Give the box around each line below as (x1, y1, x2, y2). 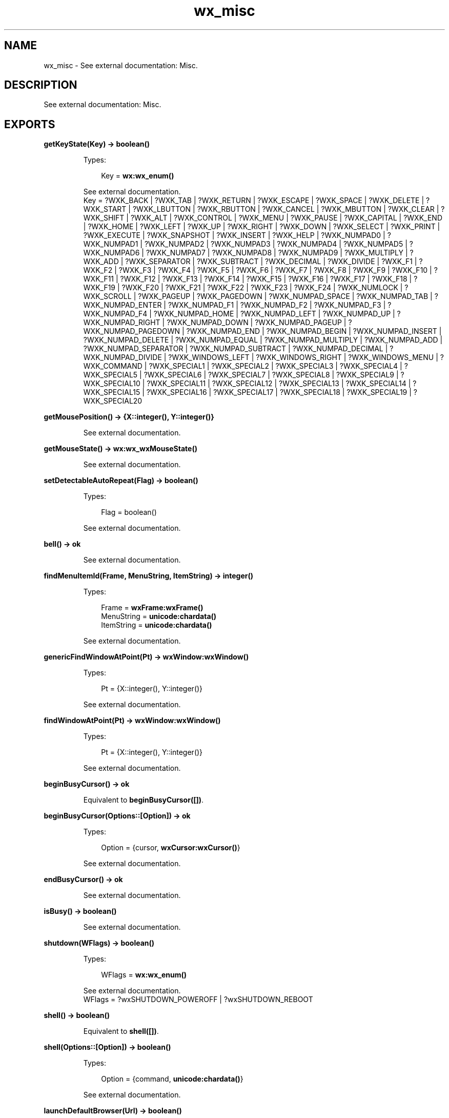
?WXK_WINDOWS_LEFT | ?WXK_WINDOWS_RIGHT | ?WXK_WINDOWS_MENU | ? (168, 353, 444, 362)
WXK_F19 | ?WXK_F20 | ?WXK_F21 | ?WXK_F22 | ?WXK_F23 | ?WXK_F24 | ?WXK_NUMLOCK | (83, 283, 403, 292)
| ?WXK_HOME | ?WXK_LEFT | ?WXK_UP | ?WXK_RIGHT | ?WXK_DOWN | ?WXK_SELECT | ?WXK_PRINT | (83, 222, 440, 231)
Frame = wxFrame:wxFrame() (101, 603, 203, 612)
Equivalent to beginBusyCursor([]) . (83, 795, 204, 805)
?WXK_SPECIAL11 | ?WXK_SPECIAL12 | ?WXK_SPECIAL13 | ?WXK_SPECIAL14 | (147, 379, 411, 388)
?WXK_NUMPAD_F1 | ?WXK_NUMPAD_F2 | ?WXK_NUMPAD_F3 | (168, 301, 386, 310)
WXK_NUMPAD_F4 (83, 309, 148, 318)
